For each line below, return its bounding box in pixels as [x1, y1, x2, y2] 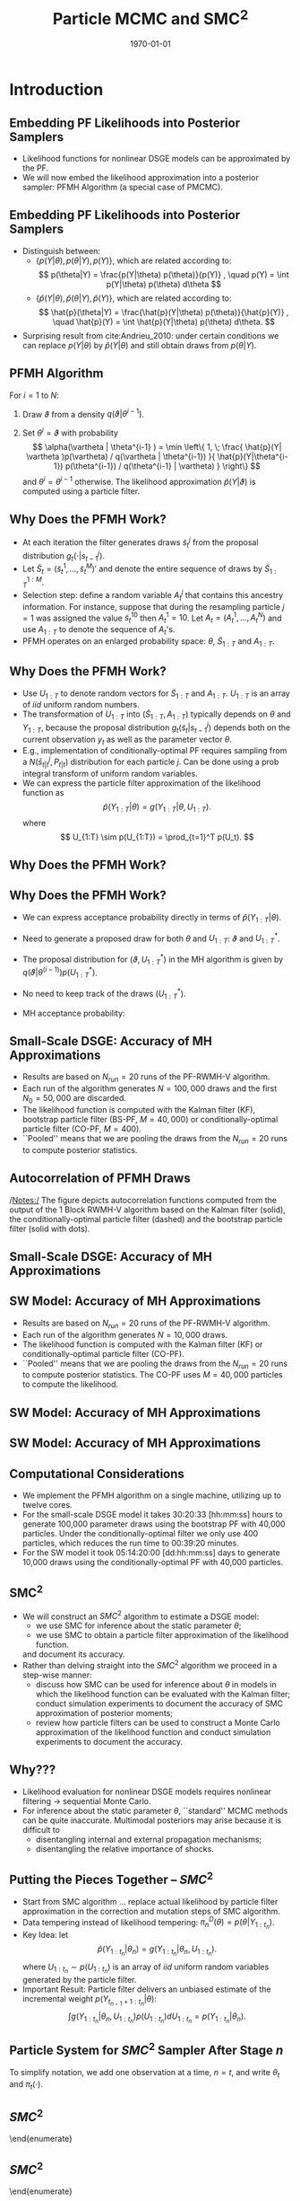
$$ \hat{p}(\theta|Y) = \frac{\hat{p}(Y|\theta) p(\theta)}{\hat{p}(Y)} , [39, 306, 289, 317]
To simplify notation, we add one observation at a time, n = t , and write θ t [9, 2066, 280, 2080]
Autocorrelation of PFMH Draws [9, 1171, 191, 1186]
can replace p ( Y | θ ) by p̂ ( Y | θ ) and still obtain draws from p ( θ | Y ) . [21, 339, 257, 350]
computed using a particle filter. [21, 486, 141, 497]
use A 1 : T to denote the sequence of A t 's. [21, 624, 176, 637]
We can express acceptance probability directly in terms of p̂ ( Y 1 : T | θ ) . [21, 911, 282, 925]
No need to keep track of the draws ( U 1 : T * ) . [21, 987, 186, 1001]
